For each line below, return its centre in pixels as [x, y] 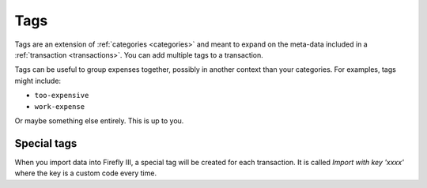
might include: [38, 81]
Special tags [46, 143]
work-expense [60, 106]
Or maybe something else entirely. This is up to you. [99, 120]
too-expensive [62, 96]
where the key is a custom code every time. [86, 173]
